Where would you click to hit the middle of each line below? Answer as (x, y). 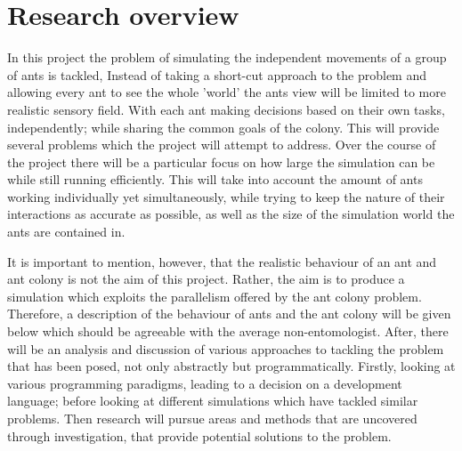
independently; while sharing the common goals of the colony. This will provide (223, 127)
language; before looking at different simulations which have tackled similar (213, 401)
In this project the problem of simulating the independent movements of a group (227, 57)
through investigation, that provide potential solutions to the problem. (199, 435)
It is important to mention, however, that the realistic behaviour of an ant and (222, 261)
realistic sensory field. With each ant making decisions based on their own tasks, (226, 109)
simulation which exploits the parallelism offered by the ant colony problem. (215, 296)
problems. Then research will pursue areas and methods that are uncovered (212, 418)
